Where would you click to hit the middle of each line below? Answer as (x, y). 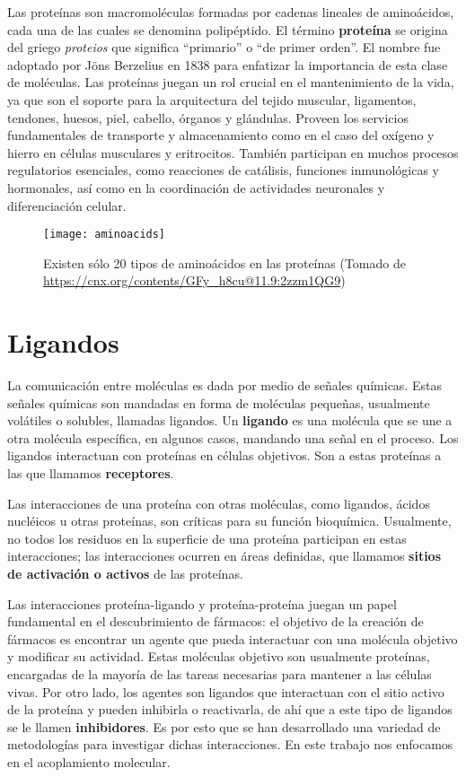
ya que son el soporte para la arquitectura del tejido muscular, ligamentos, (212, 99)
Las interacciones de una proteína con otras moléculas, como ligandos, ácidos (219, 503)
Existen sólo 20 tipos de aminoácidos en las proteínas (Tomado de (224, 262)
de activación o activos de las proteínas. (125, 574)
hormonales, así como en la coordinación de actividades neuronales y (196, 187)
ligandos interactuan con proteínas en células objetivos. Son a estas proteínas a (224, 455)
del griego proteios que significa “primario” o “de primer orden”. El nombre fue (224, 47)
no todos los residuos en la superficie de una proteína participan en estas (207, 538)
